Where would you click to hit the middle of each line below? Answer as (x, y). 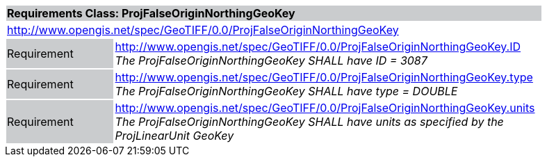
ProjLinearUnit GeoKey (174, 136)
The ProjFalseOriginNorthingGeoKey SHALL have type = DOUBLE (286, 91)
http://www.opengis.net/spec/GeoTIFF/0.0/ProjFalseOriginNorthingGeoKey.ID (318, 47)
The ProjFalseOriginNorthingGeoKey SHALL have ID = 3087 (271, 60)
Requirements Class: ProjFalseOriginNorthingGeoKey (151, 13)
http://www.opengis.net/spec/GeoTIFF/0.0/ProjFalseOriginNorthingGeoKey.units (325, 108)
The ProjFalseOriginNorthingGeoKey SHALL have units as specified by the (309, 122)
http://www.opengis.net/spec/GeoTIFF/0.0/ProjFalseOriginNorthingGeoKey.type (324, 77)
